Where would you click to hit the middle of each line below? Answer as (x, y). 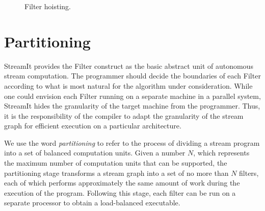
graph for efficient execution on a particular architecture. (93, 126)
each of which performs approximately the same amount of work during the (122, 183)
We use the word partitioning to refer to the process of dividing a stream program (132, 142)
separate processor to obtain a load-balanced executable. (92, 203)
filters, (249, 173)
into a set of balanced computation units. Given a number (95, 153)
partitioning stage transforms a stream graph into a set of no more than (116, 173)
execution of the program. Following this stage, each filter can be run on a (120, 192)
